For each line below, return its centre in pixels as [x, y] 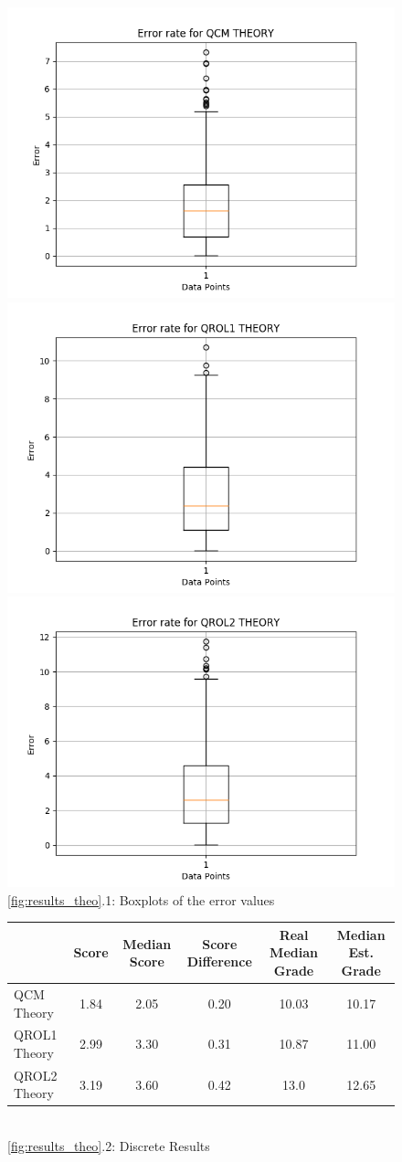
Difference [219, 961]
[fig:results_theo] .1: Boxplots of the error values [141, 899]
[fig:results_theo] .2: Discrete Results [109, 1146]
